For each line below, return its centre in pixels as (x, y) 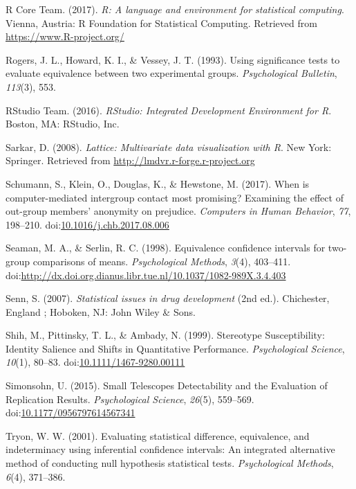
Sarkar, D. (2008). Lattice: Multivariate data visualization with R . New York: (169, 146)
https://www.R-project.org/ (65, 36)
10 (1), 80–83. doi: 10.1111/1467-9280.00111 (95, 362)
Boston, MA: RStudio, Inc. (63, 124)
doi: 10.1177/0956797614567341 (71, 412)
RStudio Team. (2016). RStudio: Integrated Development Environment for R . (169, 110)
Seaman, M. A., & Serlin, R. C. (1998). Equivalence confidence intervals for (166, 248)
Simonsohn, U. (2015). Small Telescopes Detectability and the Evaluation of (167, 385)
